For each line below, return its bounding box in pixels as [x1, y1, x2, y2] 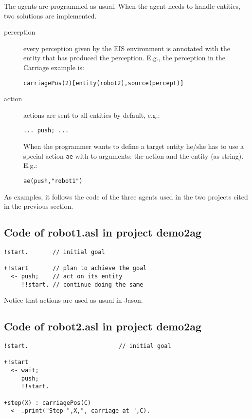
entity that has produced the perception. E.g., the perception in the [23, 53, 225, 63]
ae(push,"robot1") [23, 177, 83, 184]
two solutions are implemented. [4, 10, 97, 20]
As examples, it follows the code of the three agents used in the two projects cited [4, 191, 248, 201]
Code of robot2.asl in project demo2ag [4, 319, 202, 334]
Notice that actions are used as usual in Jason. [4, 295, 143, 305]
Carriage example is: [23, 62, 84, 72]
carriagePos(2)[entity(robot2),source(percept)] [23, 79, 184, 87]
